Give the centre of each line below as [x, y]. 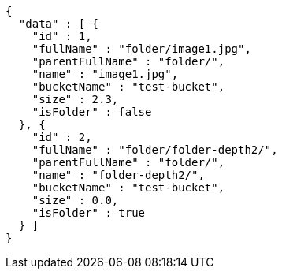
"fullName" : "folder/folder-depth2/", [155, 150]
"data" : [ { [59, 24]
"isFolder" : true [89, 213]
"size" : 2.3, [75, 99]
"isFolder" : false [92, 112]
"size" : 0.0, [75, 200]
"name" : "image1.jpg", [105, 74]
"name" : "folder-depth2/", [118, 175]
